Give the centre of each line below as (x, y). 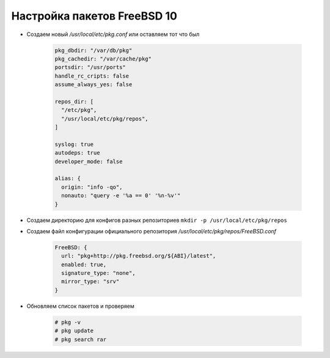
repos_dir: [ (74, 101)
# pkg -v (68, 322)
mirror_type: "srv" (90, 282)
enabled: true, (84, 265)
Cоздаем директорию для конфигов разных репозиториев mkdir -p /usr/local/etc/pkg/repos (157, 220)
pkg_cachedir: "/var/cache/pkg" (103, 59)
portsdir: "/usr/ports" (90, 68)
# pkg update (74, 331)
